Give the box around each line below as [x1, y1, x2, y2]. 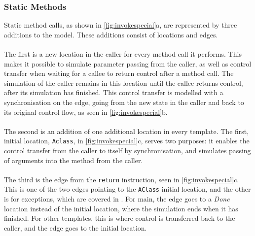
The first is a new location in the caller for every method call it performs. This [4, 49, 242, 59]
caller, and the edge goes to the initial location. [4, 222, 147, 233]
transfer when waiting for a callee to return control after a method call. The [4, 68, 234, 78]
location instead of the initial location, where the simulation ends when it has [4, 203, 238, 213]
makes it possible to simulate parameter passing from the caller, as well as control [4, 58, 252, 68]
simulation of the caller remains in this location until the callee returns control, [4, 77, 243, 88]
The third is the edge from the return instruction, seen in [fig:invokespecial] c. [4, 174, 239, 184]
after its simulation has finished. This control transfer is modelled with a [4, 87, 223, 98]
